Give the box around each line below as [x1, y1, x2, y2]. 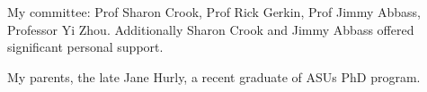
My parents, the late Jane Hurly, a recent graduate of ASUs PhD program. [7, 67, 421, 86]
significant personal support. [7, 38, 164, 56]
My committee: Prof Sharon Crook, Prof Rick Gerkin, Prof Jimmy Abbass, [7, 3, 421, 21]
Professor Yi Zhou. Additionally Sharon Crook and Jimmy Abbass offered [7, 20, 414, 38]
